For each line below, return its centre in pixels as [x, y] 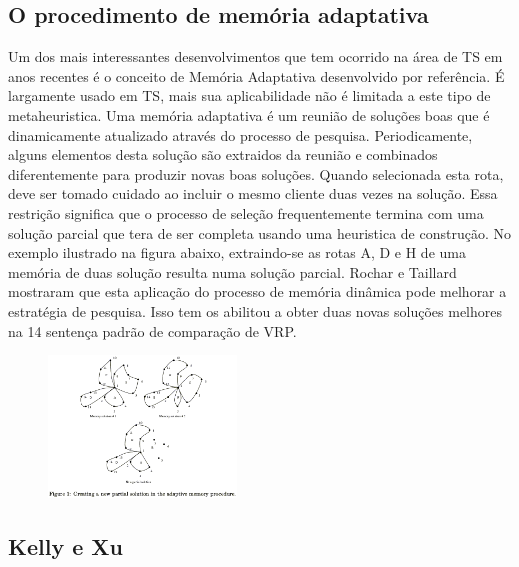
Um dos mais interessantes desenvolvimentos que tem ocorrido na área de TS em [255, 56]
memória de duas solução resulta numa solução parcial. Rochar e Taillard [232, 271]
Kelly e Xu [65, 546]
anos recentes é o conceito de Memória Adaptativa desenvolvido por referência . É [256, 75]
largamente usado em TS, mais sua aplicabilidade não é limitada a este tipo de [249, 95]
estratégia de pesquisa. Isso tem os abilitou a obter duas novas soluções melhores [255, 310]
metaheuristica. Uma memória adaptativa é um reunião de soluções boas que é [249, 114]
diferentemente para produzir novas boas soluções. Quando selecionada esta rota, [256, 173]
